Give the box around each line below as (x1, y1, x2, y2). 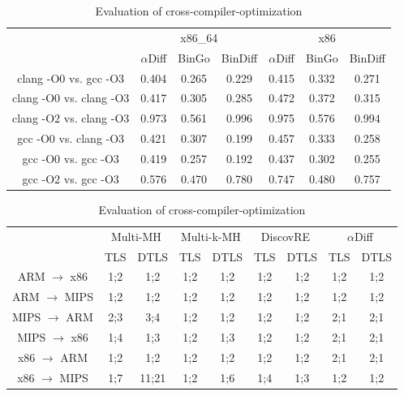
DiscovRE (260, 227, 310, 244)
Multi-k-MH (180, 227, 241, 244)
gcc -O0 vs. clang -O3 (17, 130, 125, 147)
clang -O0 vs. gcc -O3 (17, 69, 125, 86)
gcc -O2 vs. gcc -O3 (22, 170, 119, 187)
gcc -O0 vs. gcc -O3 (22, 149, 119, 166)
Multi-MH (110, 227, 161, 244)
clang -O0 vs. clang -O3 (12, 89, 130, 106)
